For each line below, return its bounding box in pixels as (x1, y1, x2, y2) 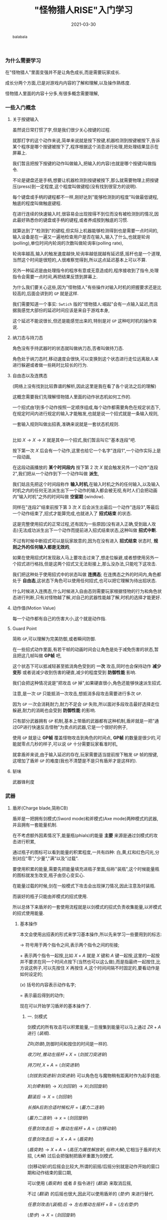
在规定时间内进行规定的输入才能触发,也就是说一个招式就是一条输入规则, (12, 411, 159, 417)
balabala (12, 34, 28, 39)
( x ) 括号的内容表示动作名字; (19, 982, 76, 988)
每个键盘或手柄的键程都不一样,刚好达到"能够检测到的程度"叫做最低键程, (12, 194, 159, 200)
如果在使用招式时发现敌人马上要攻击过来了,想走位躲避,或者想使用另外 (12, 555, 155, 560)
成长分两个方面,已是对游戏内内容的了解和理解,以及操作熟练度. (5, 80, 131, 86)
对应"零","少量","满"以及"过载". (16, 855, 79, 861)
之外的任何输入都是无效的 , (16, 544, 71, 550)
